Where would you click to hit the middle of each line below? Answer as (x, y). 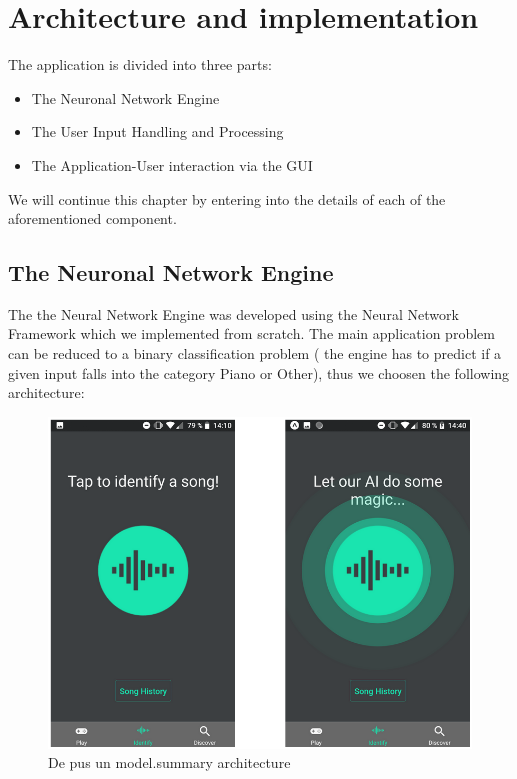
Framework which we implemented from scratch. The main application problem (251, 333)
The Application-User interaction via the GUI (172, 164)
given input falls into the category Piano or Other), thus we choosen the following (259, 372)
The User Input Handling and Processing (157, 131)
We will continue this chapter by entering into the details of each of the (227, 198)
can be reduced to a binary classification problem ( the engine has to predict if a (255, 353)
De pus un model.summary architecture (169, 762)
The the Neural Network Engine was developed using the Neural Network (233, 313)
